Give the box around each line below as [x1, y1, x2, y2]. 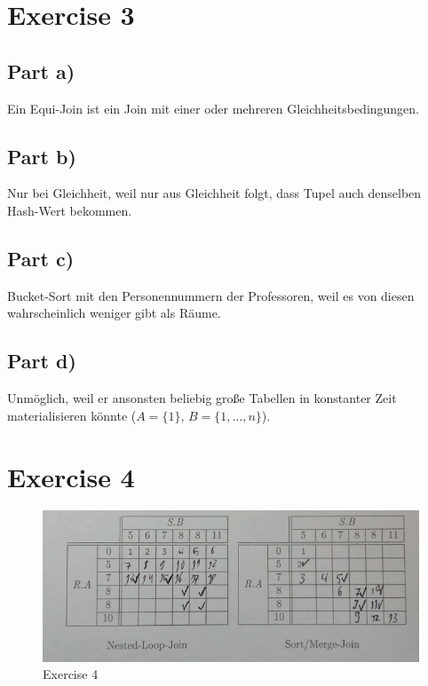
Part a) [7, 57, 75, 84]
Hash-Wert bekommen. [7, 201, 132, 219]
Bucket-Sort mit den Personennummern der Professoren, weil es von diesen [7, 286, 415, 304]
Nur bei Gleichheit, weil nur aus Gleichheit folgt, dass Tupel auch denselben [7, 184, 422, 202]
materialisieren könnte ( [7, 406, 137, 424]
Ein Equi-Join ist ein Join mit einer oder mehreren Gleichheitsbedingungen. [7, 99, 420, 117]
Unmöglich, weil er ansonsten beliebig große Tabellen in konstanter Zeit [7, 389, 397, 407]
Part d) [7, 347, 76, 375]
